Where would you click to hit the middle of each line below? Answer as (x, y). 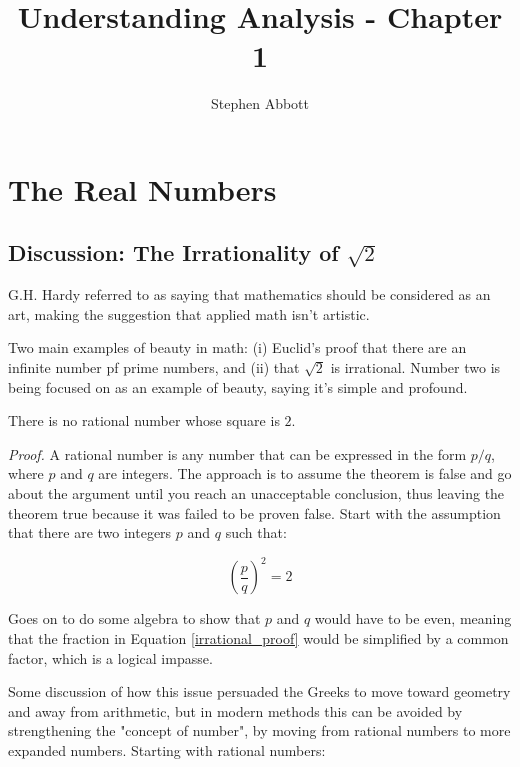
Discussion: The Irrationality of (173, 252)
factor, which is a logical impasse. (110, 657)
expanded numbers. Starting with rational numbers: (167, 749)
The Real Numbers (142, 188)
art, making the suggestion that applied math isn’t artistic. (189, 313)
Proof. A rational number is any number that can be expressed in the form (237, 453)
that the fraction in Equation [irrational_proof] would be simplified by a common (258, 637)
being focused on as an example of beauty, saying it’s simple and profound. (238, 386)
